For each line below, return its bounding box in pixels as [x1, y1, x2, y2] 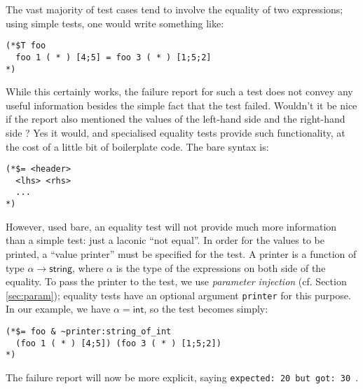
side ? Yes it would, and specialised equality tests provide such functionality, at [6, 125, 345, 139]
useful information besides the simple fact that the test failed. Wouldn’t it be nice [6, 97, 357, 112]
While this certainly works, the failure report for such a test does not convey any [6, 84, 353, 99]
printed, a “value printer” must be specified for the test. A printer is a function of [6, 246, 357, 261]
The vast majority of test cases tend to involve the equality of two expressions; [6, 2, 343, 16]
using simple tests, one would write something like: [6, 15, 224, 30]
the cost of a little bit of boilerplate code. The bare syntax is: [6, 139, 269, 153]
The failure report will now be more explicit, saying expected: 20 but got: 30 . [6, 369, 359, 384]
